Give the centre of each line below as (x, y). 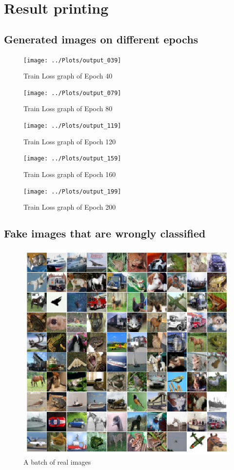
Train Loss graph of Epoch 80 (68, 108)
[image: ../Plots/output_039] (72, 60)
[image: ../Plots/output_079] (72, 93)
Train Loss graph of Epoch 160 (70, 174)
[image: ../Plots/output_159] (72, 159)
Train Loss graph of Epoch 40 (68, 76)
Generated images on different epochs (101, 39)
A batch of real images (57, 461)
